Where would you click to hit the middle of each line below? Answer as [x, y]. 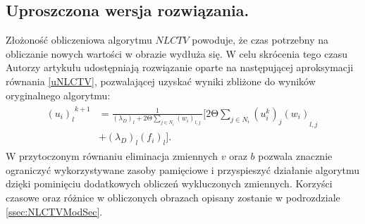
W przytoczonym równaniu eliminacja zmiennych [112, 156]
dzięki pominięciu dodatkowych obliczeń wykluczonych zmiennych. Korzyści [169, 183]
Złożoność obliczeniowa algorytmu [79, 40]
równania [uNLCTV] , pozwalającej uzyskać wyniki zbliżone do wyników [161, 81]
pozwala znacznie [295, 156]
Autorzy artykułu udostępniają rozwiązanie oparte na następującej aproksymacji [180, 67]
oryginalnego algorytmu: [58, 95]
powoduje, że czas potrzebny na [260, 40]
